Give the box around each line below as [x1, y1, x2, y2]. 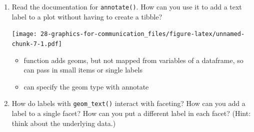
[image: [11, 30, 37, 38]
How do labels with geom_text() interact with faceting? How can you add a [11, 98, 245, 108]
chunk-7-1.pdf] [11, 40, 62, 47]
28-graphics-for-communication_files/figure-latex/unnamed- [40, 30, 245, 38]
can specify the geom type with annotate [23, 81, 149, 91]
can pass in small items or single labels [23, 64, 142, 75]
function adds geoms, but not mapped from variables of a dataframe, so [23, 54, 243, 65]
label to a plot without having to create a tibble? [11, 11, 162, 21]
